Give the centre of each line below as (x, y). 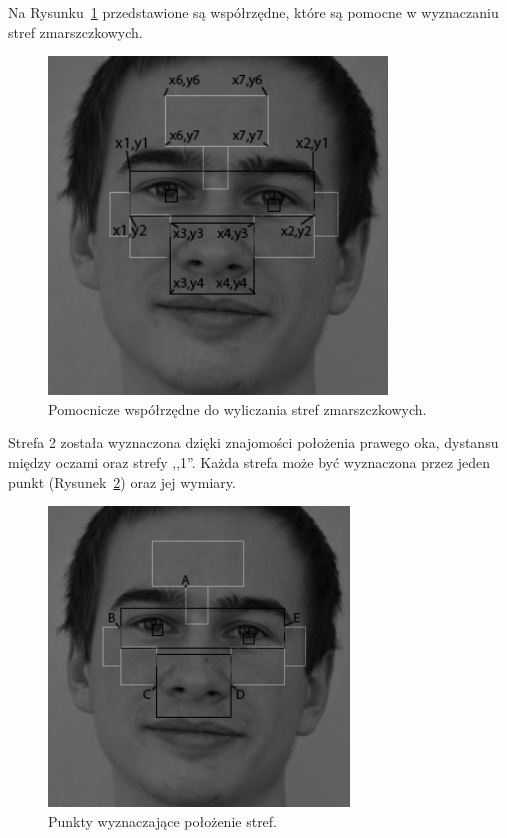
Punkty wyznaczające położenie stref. (163, 821)
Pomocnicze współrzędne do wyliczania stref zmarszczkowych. (237, 408)
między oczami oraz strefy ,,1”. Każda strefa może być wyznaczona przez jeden (249, 461)
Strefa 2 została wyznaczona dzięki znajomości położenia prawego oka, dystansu (253, 442)
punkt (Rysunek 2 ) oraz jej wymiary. (122, 481)
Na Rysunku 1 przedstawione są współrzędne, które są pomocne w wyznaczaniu (253, 12)
